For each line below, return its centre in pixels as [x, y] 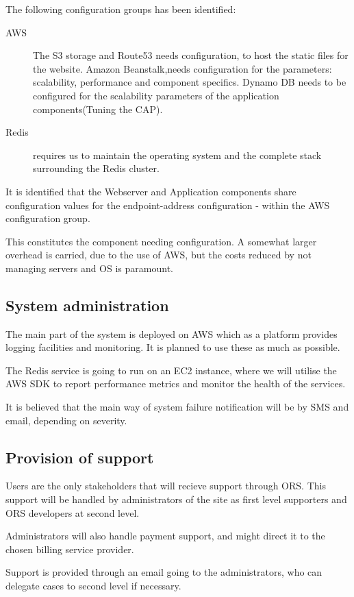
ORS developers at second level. [73, 512]
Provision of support [80, 457]
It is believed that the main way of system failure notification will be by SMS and [177, 407]
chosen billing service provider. [70, 549]
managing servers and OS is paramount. [89, 268]
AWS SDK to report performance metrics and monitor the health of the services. [176, 383]
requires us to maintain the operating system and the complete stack [177, 155]
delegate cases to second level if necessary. [93, 586]
